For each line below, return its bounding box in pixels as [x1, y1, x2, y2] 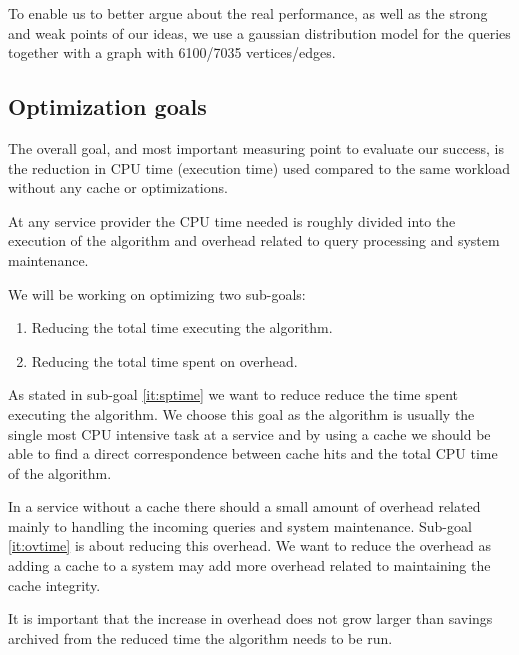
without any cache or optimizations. [8, 177, 228, 198]
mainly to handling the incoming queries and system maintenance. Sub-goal [8, 515, 472, 536]
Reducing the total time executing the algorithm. [31, 317, 333, 338]
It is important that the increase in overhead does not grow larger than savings [8, 608, 493, 629]
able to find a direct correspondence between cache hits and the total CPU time [8, 443, 498, 464]
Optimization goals [8, 91, 207, 122]
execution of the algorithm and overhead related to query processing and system [8, 230, 500, 251]
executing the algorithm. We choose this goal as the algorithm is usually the [8, 403, 475, 424]
